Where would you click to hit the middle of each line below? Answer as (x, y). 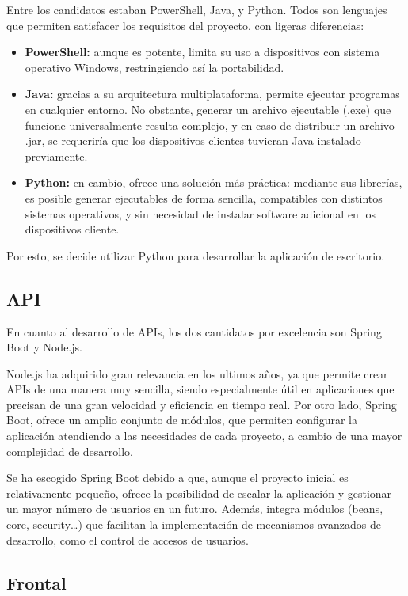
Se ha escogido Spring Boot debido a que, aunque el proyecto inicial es (177, 478)
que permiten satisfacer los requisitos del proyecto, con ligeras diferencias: (185, 25)
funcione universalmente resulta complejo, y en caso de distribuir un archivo (210, 125)
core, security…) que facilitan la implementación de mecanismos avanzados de (194, 524)
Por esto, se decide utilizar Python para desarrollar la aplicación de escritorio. (196, 255)
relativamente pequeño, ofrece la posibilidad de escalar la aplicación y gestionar (199, 493)
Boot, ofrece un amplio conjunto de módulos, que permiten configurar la (182, 420)
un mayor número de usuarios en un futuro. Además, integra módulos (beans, (195, 509)
